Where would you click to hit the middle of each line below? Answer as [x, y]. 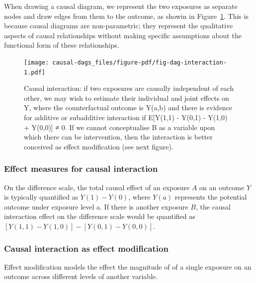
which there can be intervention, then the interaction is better [118, 137]
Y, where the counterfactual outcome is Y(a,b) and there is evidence [128, 107]
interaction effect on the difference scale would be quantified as [100, 216]
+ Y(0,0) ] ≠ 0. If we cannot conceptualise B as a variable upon [120, 127]
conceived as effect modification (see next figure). [99, 146]
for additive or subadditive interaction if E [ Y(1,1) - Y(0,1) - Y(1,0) [126, 117]
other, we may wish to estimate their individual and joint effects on [127, 98]
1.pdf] [35, 72]
